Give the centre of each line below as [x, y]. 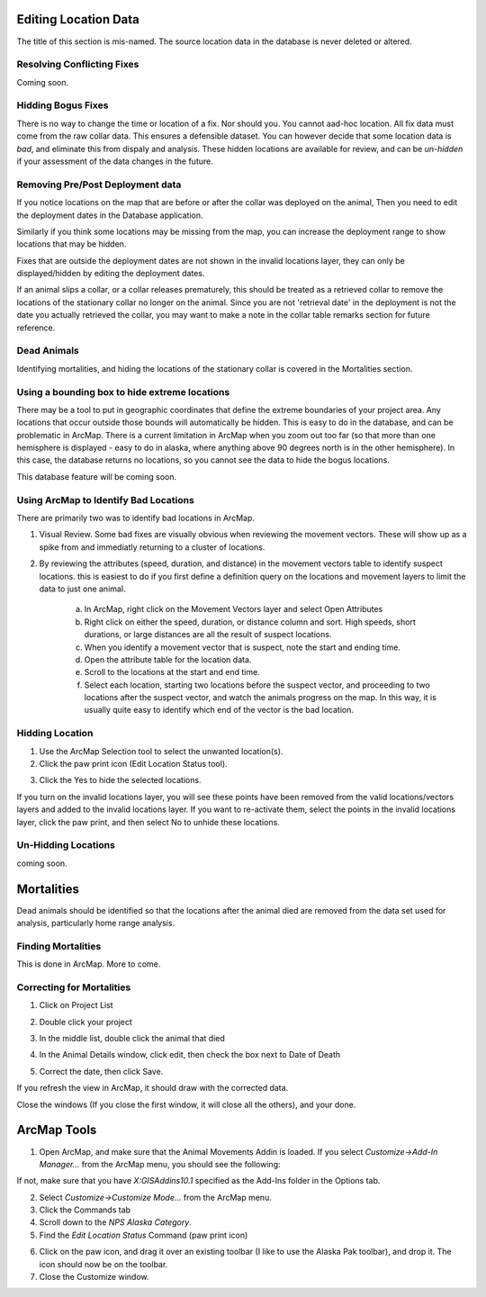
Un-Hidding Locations [66, 845]
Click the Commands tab [85, 1210]
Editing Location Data [78, 19]
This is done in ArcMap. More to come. [89, 964]
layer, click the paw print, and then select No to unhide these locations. [148, 822]
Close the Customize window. [94, 1277]
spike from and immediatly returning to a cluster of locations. [152, 547]
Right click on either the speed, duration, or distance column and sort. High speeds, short [250, 622]
